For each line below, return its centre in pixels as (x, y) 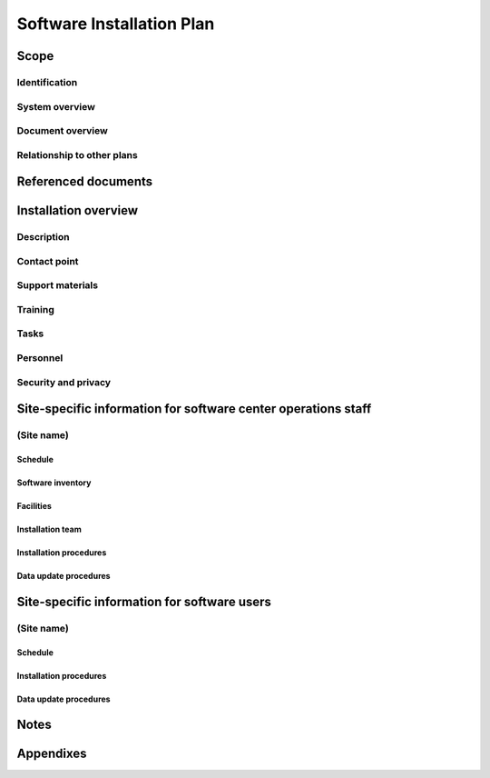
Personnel (40, 358)
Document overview (62, 131)
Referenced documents (85, 182)
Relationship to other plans (77, 155)
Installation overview (78, 210)
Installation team (49, 529)
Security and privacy (64, 382)
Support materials (58, 285)
